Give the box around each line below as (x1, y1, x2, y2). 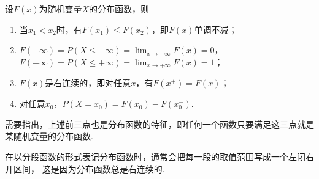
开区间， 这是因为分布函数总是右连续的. (5, 162, 165, 175)
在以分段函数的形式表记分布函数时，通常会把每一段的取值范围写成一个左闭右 (5, 150, 314, 163)
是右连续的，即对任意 (45, 76, 131, 89)
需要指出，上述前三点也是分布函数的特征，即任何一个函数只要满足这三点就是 (5, 117, 314, 130)
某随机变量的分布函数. (5, 130, 93, 142)
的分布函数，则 (89, 2, 150, 15)
